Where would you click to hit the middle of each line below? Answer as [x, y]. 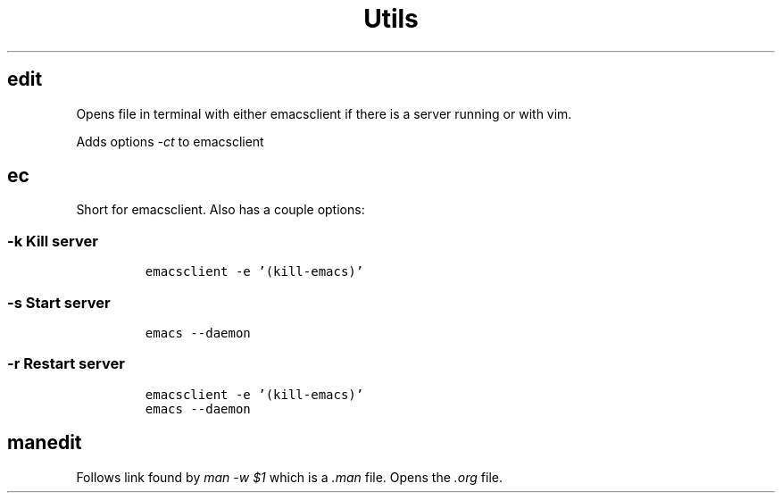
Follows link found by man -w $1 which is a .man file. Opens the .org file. [289, 477]
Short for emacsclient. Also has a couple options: [220, 210]
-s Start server [59, 302]
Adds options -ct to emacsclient [170, 141]
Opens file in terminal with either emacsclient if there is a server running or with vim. [324, 113]
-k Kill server [53, 241]
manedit [45, 443]
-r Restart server [66, 364]
